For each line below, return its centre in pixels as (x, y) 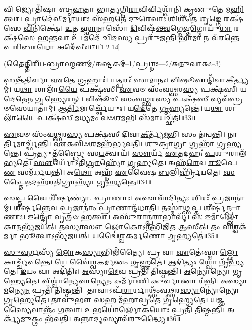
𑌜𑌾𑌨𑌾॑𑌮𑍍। (235, 198)
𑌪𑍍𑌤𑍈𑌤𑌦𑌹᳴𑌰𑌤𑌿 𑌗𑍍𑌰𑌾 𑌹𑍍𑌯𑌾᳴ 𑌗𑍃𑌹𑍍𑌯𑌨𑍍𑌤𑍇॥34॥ (78, 181)
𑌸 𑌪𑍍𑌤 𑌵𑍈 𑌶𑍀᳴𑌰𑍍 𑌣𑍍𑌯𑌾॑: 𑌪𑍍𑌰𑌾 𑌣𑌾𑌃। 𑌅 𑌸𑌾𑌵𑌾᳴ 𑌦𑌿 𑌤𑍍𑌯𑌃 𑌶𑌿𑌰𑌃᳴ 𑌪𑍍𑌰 (114, 198)
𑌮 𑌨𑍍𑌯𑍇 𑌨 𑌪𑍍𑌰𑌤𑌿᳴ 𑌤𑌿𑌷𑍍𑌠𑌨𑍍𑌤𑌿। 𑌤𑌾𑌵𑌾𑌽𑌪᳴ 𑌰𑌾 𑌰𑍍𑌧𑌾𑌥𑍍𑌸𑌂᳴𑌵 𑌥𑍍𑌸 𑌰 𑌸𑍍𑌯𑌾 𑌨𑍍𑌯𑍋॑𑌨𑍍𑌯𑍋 (122, 290)
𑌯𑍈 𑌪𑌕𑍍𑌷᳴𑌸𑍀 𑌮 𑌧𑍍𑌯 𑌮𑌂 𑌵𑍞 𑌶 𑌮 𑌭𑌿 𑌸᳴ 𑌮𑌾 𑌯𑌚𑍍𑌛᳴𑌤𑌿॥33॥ (106, 117)
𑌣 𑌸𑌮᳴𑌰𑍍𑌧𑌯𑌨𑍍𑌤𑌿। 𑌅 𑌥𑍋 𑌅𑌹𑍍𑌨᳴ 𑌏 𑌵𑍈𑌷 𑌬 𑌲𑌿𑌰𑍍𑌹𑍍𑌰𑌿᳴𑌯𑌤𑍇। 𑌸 (119, 172)
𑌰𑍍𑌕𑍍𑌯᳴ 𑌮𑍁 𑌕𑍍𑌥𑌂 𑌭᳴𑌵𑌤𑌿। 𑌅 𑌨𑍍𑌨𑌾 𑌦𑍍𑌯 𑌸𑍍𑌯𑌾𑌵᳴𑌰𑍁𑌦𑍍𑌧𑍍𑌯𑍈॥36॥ (92, 319)
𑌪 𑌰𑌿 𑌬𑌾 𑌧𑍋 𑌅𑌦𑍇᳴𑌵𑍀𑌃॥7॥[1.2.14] (62, 47)
